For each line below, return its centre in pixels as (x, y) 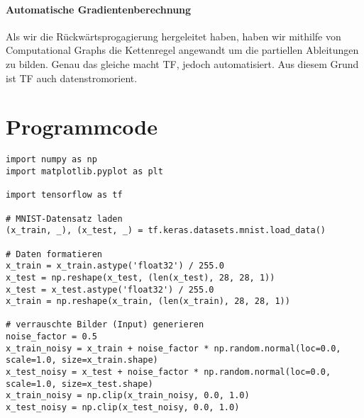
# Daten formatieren (54, 254)
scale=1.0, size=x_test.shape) (79, 384)
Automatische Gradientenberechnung (99, 9)
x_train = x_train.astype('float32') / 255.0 (115, 266)
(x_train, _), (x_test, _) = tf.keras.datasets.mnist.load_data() (166, 231)
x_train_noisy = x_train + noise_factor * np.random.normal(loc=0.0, (173, 348)
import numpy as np (51, 160)
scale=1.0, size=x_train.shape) (82, 360)
